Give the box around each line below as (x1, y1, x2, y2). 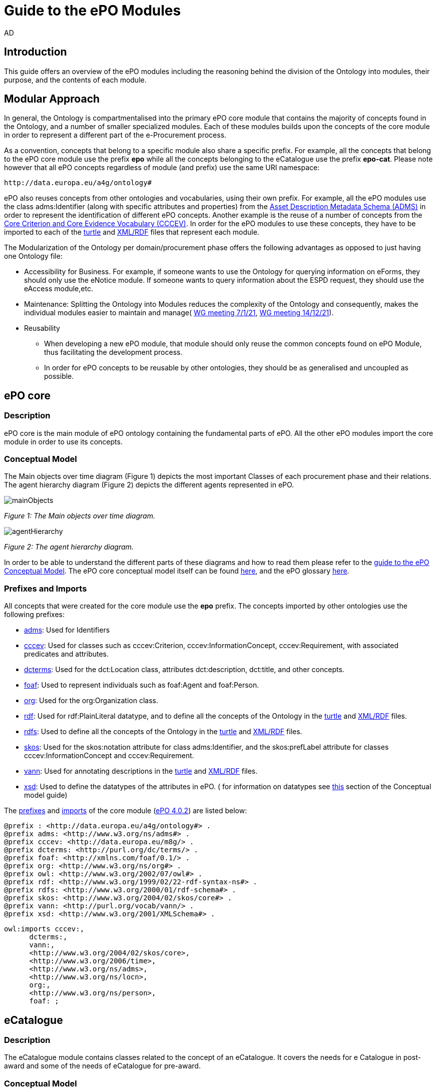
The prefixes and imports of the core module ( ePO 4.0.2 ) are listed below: (4, 806, 247, 815)
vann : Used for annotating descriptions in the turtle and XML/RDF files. (24, 767, 258, 776)
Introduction (4, 46, 67, 59)
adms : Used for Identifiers (24, 626, 110, 635)
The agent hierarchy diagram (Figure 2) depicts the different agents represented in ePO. (4, 480, 294, 489)
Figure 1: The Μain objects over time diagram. (4, 511, 155, 520)
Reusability (24, 324, 60, 333)
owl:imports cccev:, (4, 925, 85, 933)
